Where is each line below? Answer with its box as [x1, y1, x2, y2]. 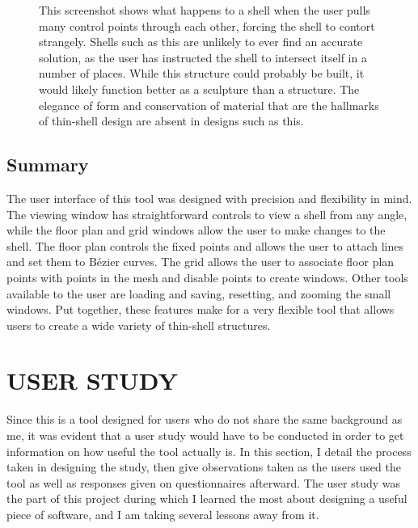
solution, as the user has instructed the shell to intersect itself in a [39, 49, 367, 65]
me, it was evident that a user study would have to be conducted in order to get [6, 427, 404, 444]
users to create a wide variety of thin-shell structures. [6, 316, 271, 333]
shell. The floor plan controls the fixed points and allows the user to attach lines [6, 237, 403, 254]
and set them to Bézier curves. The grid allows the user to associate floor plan [6, 253, 395, 270]
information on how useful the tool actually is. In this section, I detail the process [6, 442, 412, 459]
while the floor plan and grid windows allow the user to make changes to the [6, 222, 386, 239]
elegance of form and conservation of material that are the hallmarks [39, 96, 379, 113]
